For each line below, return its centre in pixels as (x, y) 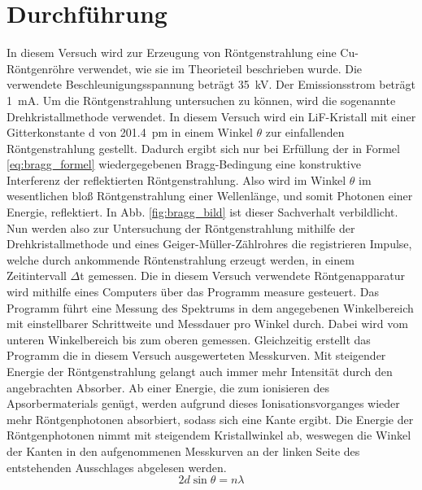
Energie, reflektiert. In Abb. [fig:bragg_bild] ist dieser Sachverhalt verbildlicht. (202, 212)
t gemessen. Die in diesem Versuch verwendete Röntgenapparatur (243, 276)
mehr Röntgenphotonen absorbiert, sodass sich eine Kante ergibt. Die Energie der (210, 419)
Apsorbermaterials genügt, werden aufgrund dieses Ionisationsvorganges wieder (203, 403)
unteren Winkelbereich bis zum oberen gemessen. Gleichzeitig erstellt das (189, 339)
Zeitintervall (37, 276)
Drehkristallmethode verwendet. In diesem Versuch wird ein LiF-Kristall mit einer (211, 116)
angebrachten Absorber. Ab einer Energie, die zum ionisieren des (168, 387)
